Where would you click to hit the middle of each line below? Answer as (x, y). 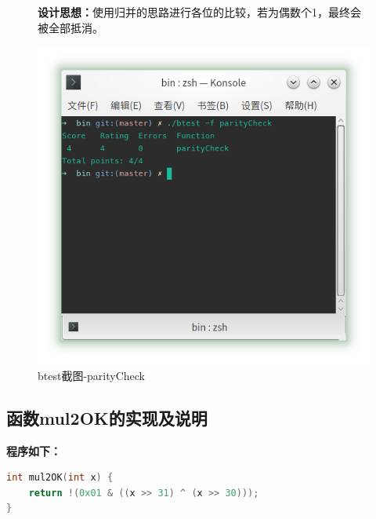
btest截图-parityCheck (92, 375)
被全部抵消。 (70, 27)
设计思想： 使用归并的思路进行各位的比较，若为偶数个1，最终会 (199, 12)
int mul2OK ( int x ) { (60, 478)
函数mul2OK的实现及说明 (107, 417)
